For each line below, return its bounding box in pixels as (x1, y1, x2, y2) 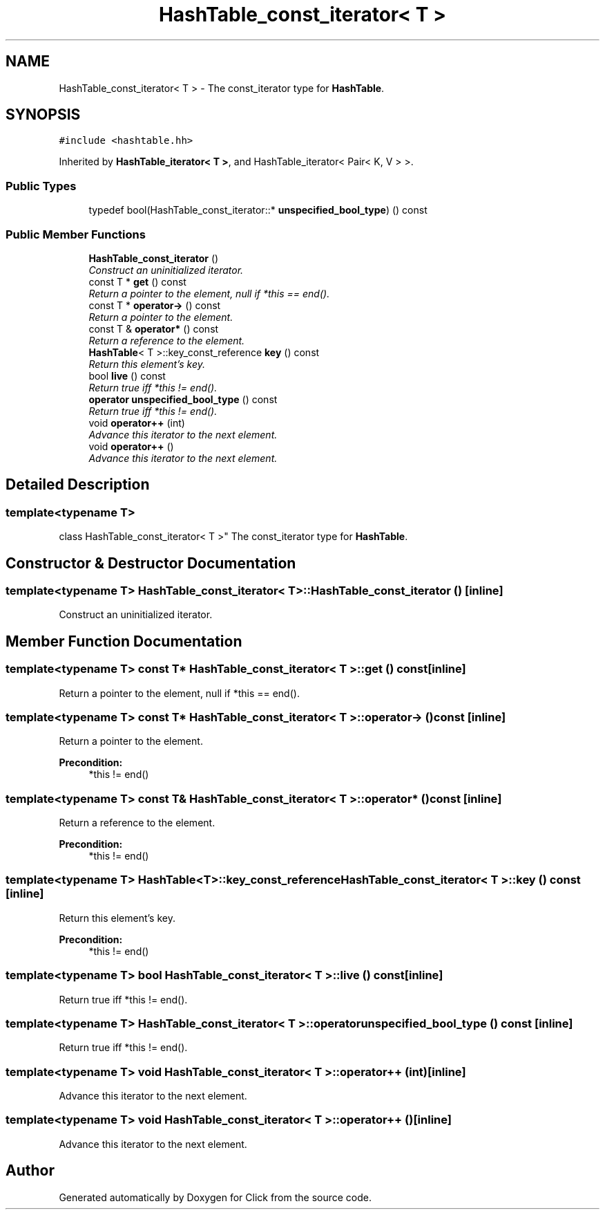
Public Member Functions (6, 227, 146, 241)
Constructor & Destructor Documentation (6, 554, 296, 572)
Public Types (6, 178, 77, 193)
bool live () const (88, 369, 166, 382)
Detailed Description (6, 476, 150, 494)
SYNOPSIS (6, 106, 81, 124)
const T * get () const (88, 275, 186, 288)
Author (6, 1162, 55, 1180)
